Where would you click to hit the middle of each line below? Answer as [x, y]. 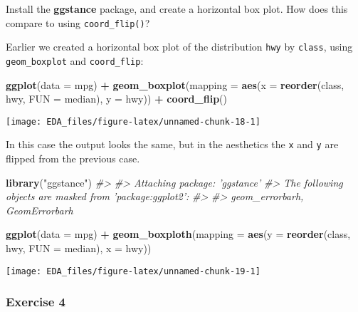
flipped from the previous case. [73, 158]
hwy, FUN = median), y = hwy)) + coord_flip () [116, 99]
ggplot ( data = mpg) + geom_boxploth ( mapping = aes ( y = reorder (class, [178, 234]
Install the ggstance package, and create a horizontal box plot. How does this [177, 9]
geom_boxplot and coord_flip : [75, 60]
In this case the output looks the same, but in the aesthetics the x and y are [172, 144]
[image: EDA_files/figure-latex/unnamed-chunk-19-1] [133, 271]
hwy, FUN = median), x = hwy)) [79, 248]
